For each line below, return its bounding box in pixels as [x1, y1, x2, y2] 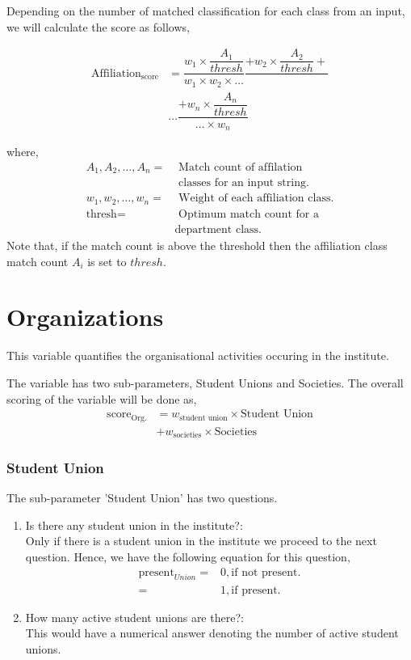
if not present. [231, 566, 301, 578]
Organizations [6, 300, 164, 333]
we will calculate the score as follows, [6, 18, 190, 35]
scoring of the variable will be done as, [6, 390, 197, 407]
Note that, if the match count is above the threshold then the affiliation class [6, 237, 388, 253]
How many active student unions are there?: [25, 608, 244, 625]
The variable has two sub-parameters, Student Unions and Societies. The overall [6, 374, 404, 391]
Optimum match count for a [178, 208, 319, 220]
